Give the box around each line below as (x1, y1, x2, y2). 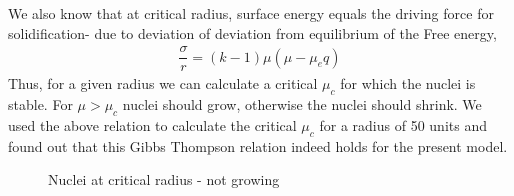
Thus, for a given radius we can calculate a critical (8, 73, 318, 94)
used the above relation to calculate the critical (8, 114, 297, 135)
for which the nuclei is (340, 73, 476, 94)
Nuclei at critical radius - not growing (48, 169, 280, 190)
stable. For (8, 94, 73, 115)
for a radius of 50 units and (319, 114, 487, 135)
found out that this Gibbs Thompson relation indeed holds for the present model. (8, 135, 508, 156)
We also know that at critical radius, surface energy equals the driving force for (8, 3, 494, 23)
